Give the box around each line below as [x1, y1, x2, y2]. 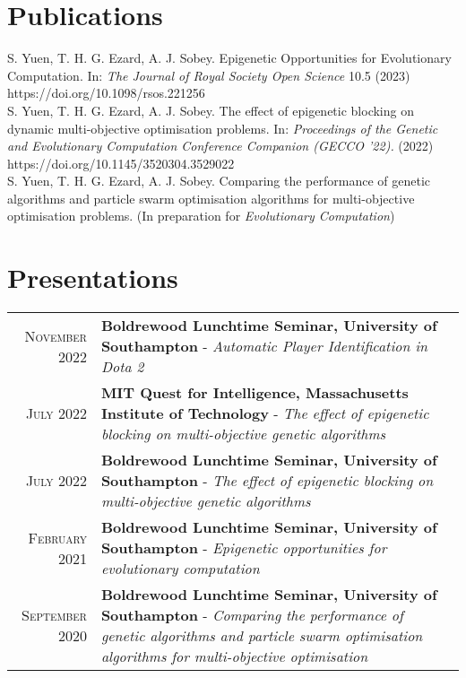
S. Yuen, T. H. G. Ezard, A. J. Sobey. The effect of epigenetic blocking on [7, 100, 414, 119]
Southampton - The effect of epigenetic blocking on [100, 470, 434, 491]
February [28, 526, 87, 548]
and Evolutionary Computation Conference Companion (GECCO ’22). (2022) [7, 136, 434, 155]
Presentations [7, 259, 178, 296]
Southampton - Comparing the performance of [100, 604, 403, 626]
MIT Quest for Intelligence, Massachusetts [100, 382, 409, 404]
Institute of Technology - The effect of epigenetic [100, 403, 429, 424]
